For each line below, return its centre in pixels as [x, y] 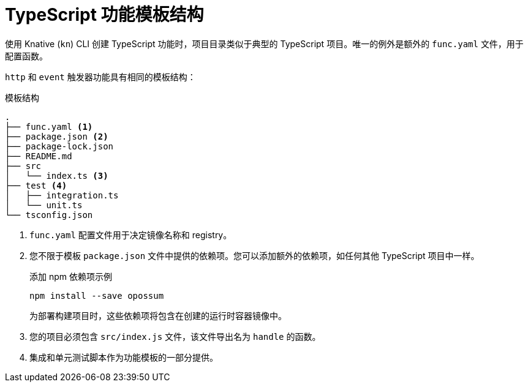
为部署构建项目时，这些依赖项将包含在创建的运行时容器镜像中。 [158, 315]
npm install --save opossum [97, 295]
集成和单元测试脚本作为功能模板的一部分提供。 [124, 357]
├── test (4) [36, 185]
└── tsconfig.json [49, 215]
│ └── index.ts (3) [57, 175]
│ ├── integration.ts [62, 195]
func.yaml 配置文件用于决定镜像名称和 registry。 [131, 235]
